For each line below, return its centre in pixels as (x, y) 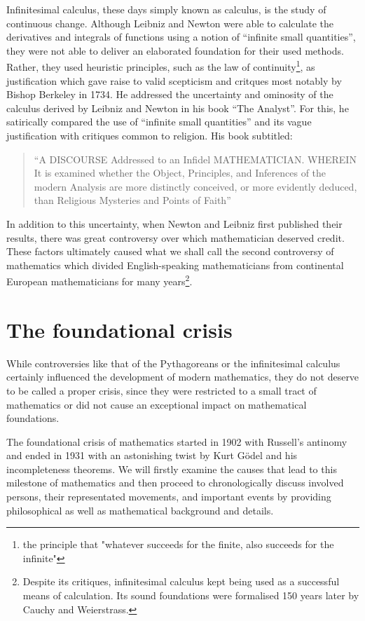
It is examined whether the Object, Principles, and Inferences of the (180, 173)
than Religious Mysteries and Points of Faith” (132, 200)
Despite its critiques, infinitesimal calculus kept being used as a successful (181, 581)
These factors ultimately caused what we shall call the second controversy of (170, 251)
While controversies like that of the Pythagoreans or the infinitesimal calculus (173, 363)
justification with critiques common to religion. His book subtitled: (150, 135)
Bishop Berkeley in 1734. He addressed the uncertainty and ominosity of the (170, 94)
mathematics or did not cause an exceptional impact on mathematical (157, 404)
